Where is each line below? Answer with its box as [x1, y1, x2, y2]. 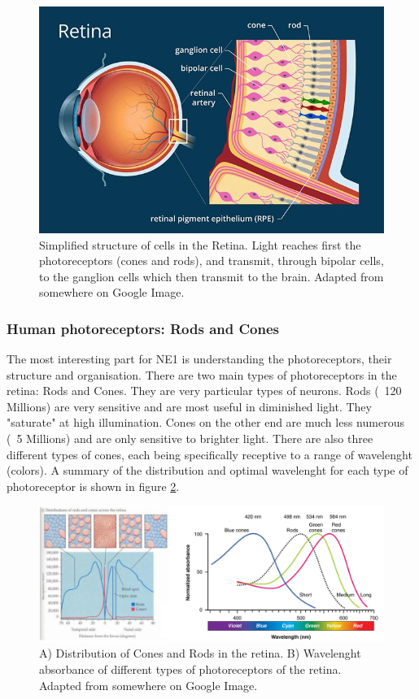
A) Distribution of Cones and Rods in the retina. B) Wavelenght [39, 645, 361, 662]
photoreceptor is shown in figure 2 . [7, 477, 180, 494]
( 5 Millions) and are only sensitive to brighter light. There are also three [7, 430, 373, 447]
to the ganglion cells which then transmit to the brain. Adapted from [39, 267, 384, 284]
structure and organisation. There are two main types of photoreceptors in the [7, 366, 397, 383]
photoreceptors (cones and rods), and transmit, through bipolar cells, [39, 252, 384, 269]
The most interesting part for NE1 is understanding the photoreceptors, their [7, 350, 392, 367]
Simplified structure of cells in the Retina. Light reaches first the [39, 236, 361, 253]
